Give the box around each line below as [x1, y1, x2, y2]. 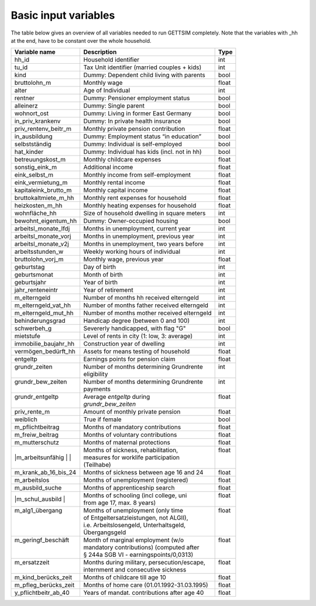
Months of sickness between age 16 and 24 [83, 469, 204, 477]
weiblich [14, 415, 37, 423]
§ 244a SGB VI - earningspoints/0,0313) [83, 550, 194, 559]
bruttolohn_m [14, 79, 51, 87]
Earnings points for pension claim [83, 355, 176, 363]
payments [83, 385, 111, 393]
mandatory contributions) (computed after [83, 543, 200, 552]
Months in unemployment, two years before [83, 240, 204, 248]
